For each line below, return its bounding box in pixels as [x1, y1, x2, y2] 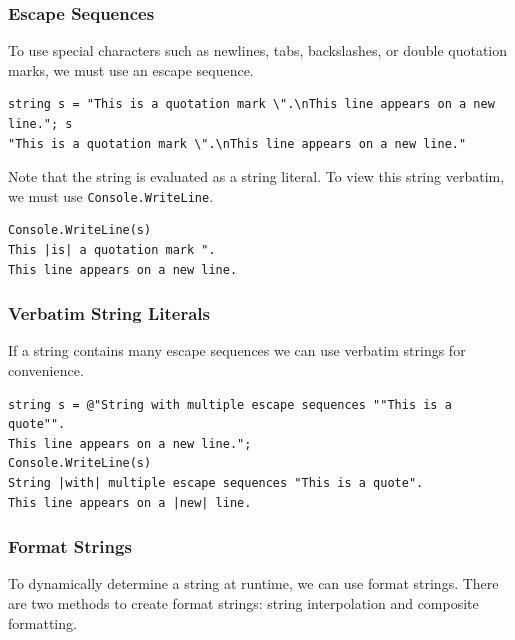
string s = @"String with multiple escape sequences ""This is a [8, 397, 452, 412]
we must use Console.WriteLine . [8, 185, 214, 206]
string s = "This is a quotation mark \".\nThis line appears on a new [8, 97, 495, 112]
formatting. [8, 612, 77, 633]
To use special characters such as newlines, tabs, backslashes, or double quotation [8, 40, 508, 61]
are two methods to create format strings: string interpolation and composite [8, 593, 479, 613]
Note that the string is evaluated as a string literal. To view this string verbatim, [8, 166, 505, 187]
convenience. [8, 360, 84, 381]
